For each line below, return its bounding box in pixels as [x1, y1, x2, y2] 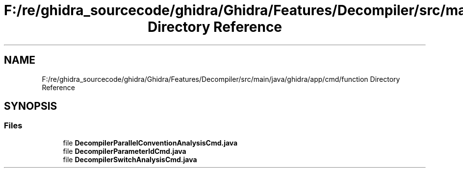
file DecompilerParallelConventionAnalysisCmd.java [63, 138, 238, 147]
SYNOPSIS [4, 100, 57, 113]
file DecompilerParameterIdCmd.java [63, 147, 186, 155]
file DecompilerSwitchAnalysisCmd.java [63, 155, 197, 164]
